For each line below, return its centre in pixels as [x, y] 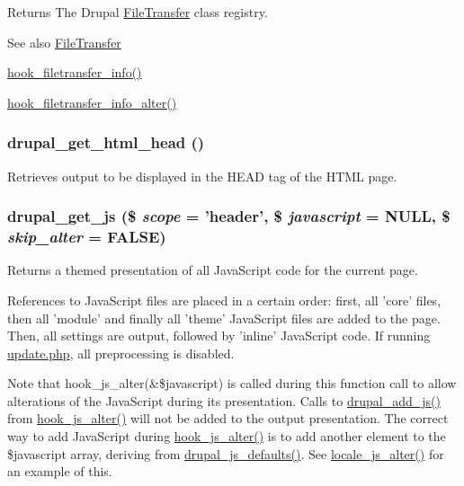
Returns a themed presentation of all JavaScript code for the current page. [213, 270]
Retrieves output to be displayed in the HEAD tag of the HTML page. [202, 176]
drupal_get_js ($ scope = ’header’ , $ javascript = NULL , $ [229, 216]
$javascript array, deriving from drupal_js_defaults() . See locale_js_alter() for [226, 453]
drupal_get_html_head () [106, 142]
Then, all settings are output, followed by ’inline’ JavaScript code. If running [219, 336]
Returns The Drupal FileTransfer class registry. [138, 12]
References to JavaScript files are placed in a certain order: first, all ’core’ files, [224, 300]
